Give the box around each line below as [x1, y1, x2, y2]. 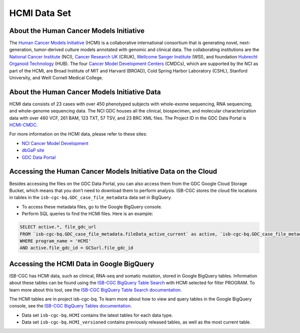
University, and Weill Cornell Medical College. [9, 75, 103, 81]
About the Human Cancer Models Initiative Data [9, 87, 161, 96]
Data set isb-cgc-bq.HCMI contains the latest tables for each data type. [21, 312, 173, 318]
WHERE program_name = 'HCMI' [19, 238, 91, 243]
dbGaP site [21, 147, 44, 153]
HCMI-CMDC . [9, 122, 38, 128]
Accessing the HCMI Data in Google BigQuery [9, 259, 154, 268]
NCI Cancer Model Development [21, 140, 88, 146]
